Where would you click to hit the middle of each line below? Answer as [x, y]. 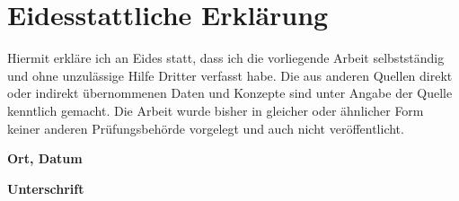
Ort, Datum [45, 158]
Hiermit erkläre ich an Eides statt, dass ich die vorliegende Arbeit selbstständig [226, 58]
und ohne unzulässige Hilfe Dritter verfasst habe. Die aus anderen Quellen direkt [230, 75]
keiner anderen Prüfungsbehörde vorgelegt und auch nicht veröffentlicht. [206, 128]
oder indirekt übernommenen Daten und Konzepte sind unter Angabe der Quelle [230, 93]
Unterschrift [46, 188]
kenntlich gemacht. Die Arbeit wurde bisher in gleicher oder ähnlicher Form [216, 110]
